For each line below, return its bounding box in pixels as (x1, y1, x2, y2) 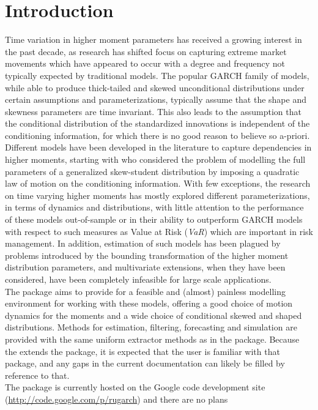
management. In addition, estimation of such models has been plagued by (5, 237, 281, 250)
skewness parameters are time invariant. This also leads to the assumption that (5, 105, 301, 117)
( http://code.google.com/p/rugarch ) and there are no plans (5, 392, 228, 405)
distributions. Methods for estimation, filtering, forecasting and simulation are (5, 321, 297, 334)
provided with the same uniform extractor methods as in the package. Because (5, 332, 300, 345)
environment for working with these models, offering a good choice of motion (5, 297, 293, 310)
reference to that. (5, 368, 70, 381)
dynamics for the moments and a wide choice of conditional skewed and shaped (5, 308, 302, 321)
